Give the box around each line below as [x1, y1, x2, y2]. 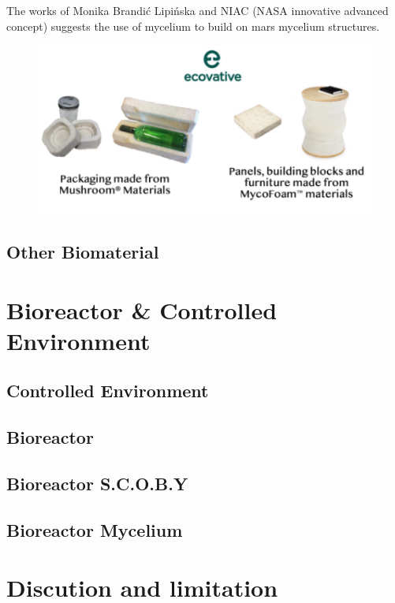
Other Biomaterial [6, 239, 159, 263]
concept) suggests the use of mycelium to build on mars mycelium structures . [6, 17, 380, 34]
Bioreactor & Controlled [6, 293, 278, 326]
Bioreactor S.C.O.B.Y [6, 471, 188, 495]
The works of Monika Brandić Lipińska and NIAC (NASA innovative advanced [6, 2, 389, 18]
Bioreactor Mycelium [6, 517, 183, 542]
